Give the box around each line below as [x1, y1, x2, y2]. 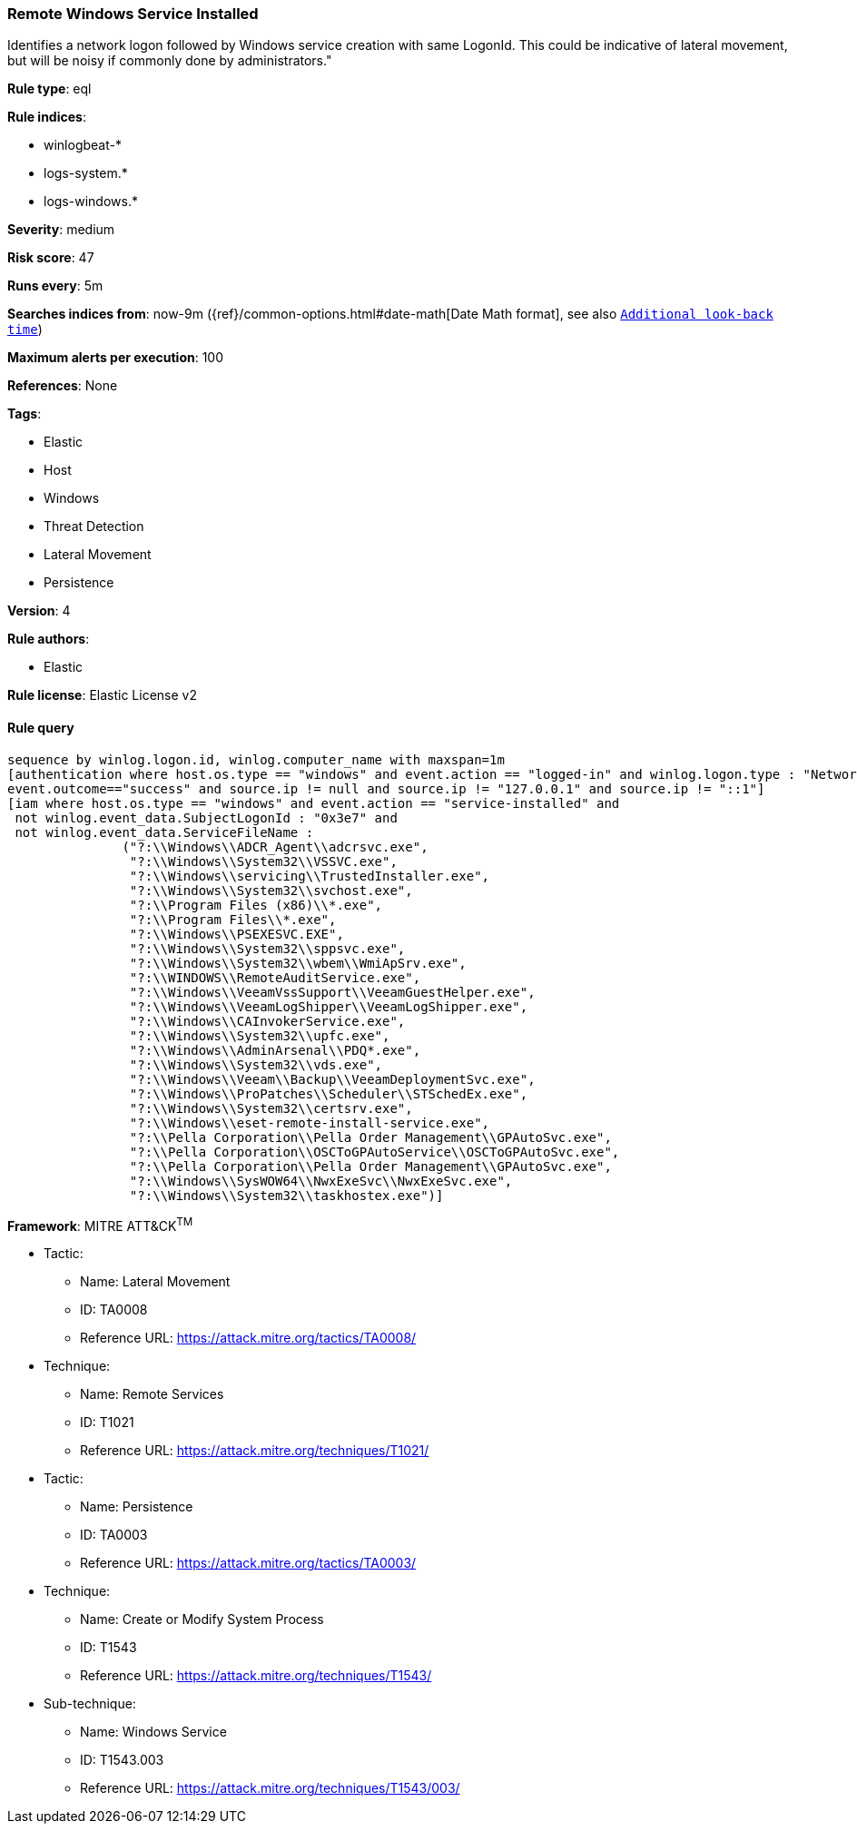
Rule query [7, 719, 74, 735]
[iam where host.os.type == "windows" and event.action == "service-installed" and [7, 795, 620, 811]
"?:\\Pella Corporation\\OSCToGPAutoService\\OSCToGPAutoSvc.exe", [129, 1144, 620, 1159]
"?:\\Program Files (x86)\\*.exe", [129, 897, 383, 912]
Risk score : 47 [7, 250, 94, 266]
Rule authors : [7, 631, 90, 647]
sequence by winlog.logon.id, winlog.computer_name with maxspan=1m [7, 752, 505, 767]
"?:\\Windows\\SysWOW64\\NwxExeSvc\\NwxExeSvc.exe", [129, 1173, 513, 1188]
